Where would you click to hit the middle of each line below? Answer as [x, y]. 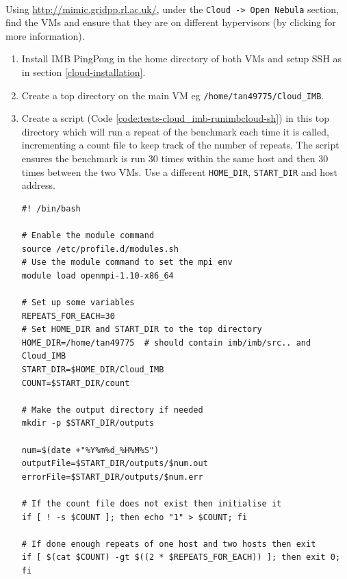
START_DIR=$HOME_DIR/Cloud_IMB [93, 370]
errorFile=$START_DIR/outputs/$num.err [112, 477]
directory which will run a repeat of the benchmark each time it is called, [175, 131]
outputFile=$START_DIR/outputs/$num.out [115, 464]
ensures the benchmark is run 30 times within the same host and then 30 [175, 158]
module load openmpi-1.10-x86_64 [98, 275]
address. [38, 185]
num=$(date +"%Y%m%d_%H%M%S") [90, 450]
